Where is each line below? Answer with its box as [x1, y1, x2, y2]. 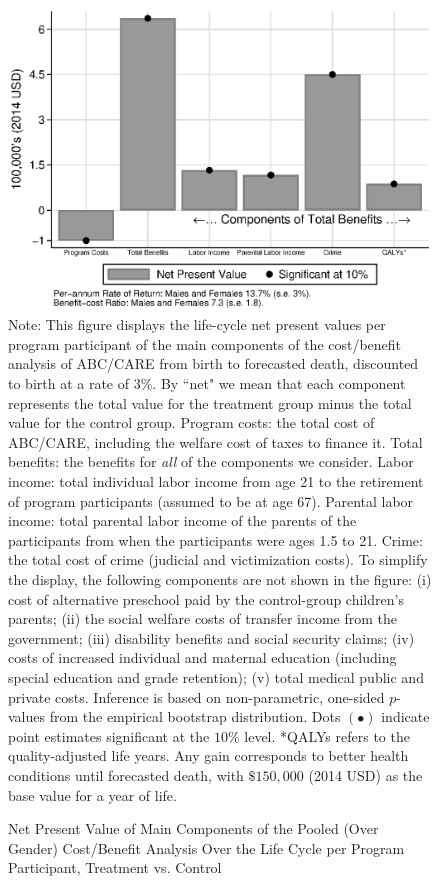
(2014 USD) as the [308, 764, 423, 785]
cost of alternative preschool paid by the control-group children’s [8, 588, 404, 609]
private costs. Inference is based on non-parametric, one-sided [8, 686, 385, 707]
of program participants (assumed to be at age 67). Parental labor [8, 490, 414, 511]
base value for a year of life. [8, 784, 177, 805]
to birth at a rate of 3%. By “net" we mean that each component [8, 373, 406, 394]
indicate [381, 706, 430, 727]
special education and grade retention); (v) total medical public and [8, 666, 424, 687]
